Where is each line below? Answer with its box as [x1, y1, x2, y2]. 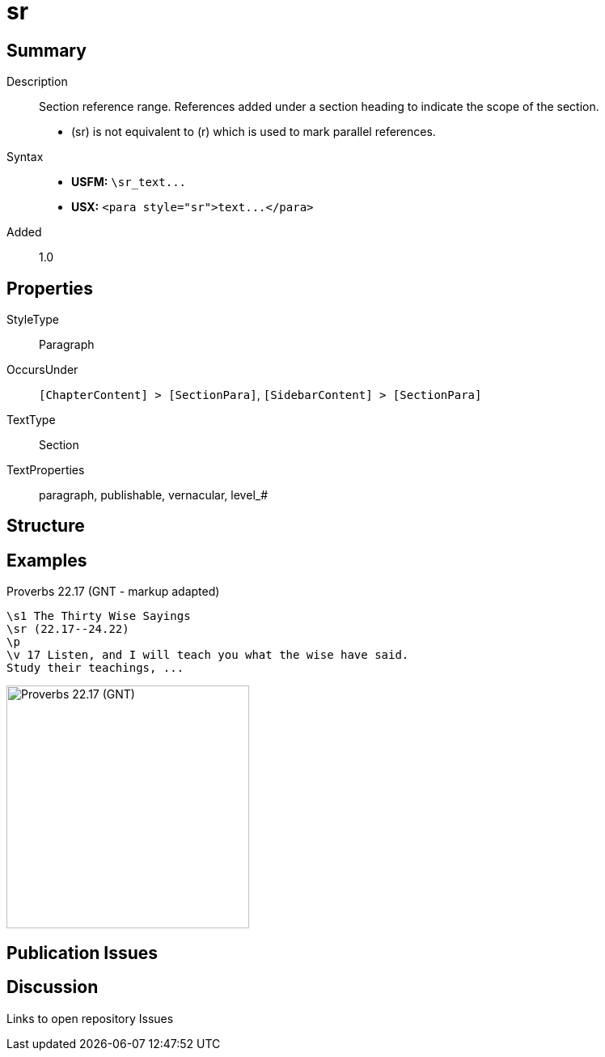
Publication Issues [6, 942, 159, 963]
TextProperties [6, 463, 85, 478]
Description [6, 74, 68, 89]
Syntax [6, 150, 44, 164]
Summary [6, 40, 87, 61]
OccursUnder [6, 363, 78, 377]
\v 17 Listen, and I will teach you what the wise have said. [6, 648, 409, 662]
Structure [6, 516, 85, 537]
